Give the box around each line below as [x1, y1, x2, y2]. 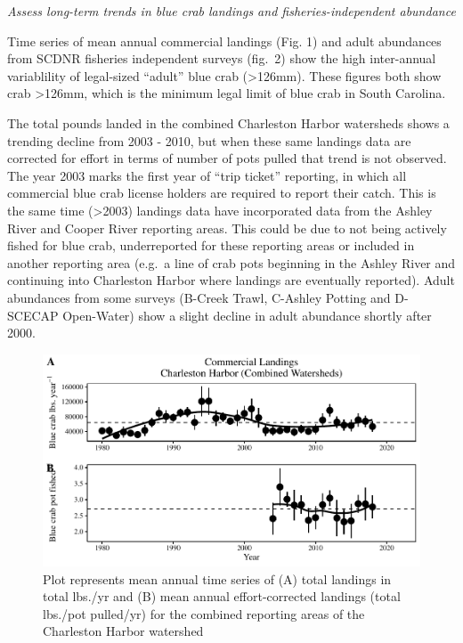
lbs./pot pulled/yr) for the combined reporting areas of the [43, 604, 365, 623]
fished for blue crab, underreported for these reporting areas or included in [7, 236, 415, 255]
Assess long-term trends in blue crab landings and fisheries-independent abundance [7, 2, 456, 20]
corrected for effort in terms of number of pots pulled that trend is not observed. [7, 149, 447, 167]
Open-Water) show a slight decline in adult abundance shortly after [62, 305, 432, 324]
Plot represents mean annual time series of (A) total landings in [43, 569, 392, 588]
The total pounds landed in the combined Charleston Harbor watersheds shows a [7, 113, 450, 132]
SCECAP [7, 305, 59, 324]
